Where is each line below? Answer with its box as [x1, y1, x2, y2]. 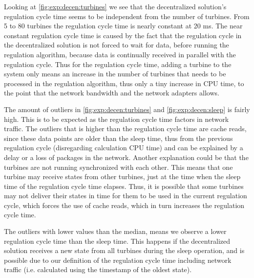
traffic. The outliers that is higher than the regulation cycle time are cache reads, [4, 123, 247, 134]
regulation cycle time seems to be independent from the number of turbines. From [4, 11, 250, 21]
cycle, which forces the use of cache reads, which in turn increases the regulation [4, 200, 245, 210]
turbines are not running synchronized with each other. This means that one [4, 162, 233, 172]
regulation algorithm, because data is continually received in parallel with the [4, 49, 236, 59]
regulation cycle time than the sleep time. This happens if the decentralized [4, 235, 231, 246]
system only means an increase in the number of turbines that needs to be [4, 69, 226, 79]
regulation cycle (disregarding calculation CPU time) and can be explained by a [4, 142, 243, 153]
